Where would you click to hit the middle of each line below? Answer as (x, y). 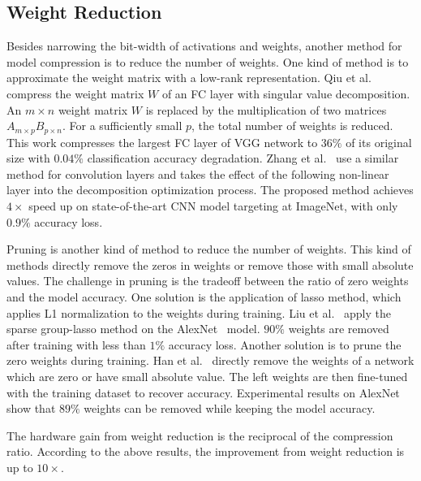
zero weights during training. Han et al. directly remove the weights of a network (210, 360)
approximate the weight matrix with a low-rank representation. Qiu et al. (189, 78)
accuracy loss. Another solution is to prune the (285, 344)
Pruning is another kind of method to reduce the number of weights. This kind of (209, 249)
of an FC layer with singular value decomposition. (286, 93)
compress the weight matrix (75, 93)
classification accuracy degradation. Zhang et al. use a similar (243, 158)
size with (28, 158)
